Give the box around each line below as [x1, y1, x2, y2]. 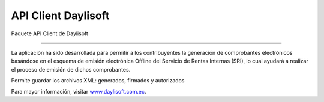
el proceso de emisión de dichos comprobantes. [11, 66, 131, 73]
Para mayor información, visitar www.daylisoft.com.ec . [11, 88, 146, 95]
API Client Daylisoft [11, 9, 110, 22]
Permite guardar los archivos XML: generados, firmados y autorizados [11, 77, 185, 84]
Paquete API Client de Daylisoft [11, 30, 88, 37]
